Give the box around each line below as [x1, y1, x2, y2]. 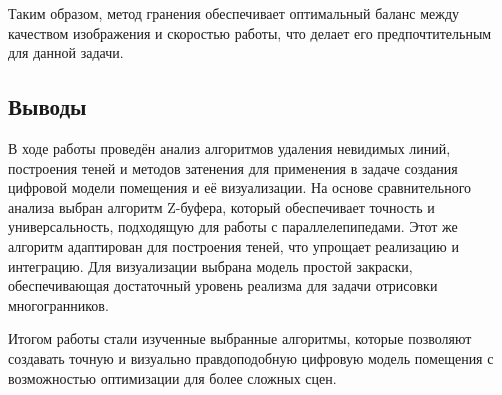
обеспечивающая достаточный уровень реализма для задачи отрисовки [8, 275, 438, 296]
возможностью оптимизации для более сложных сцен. [8, 367, 337, 388]
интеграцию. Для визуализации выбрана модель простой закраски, [8, 255, 413, 276]
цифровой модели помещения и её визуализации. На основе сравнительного [8, 177, 472, 198]
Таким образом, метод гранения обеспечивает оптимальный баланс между [8, 3, 460, 23]
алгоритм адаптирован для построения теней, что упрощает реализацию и [8, 235, 459, 256]
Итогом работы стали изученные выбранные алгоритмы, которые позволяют [8, 328, 472, 349]
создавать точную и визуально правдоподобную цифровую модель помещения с [8, 347, 494, 368]
